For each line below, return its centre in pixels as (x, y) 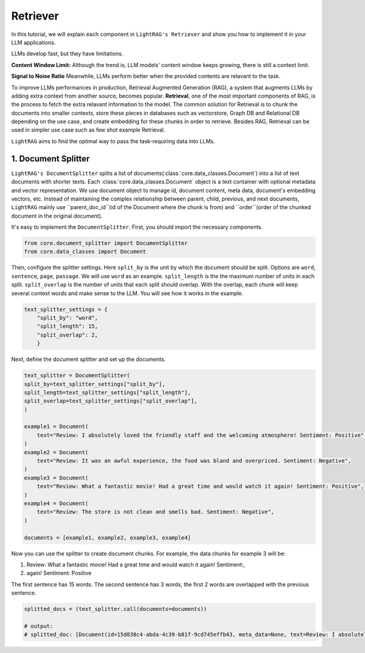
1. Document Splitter (50, 159)
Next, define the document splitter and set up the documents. (89, 359)
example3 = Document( (56, 478)
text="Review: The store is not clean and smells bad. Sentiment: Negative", (156, 512)
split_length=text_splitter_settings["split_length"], (107, 392)
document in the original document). (57, 216)
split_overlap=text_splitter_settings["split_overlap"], (111, 401)
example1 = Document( (56, 426)
